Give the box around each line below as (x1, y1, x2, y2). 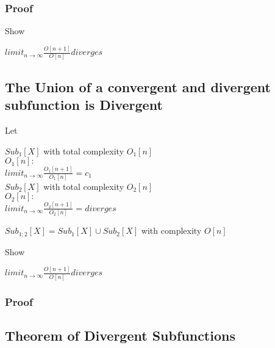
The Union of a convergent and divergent (5, 77, 271, 96)
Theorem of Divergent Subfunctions (5, 325, 235, 344)
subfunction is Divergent (5, 95, 163, 114)
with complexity (141, 224, 202, 237)
